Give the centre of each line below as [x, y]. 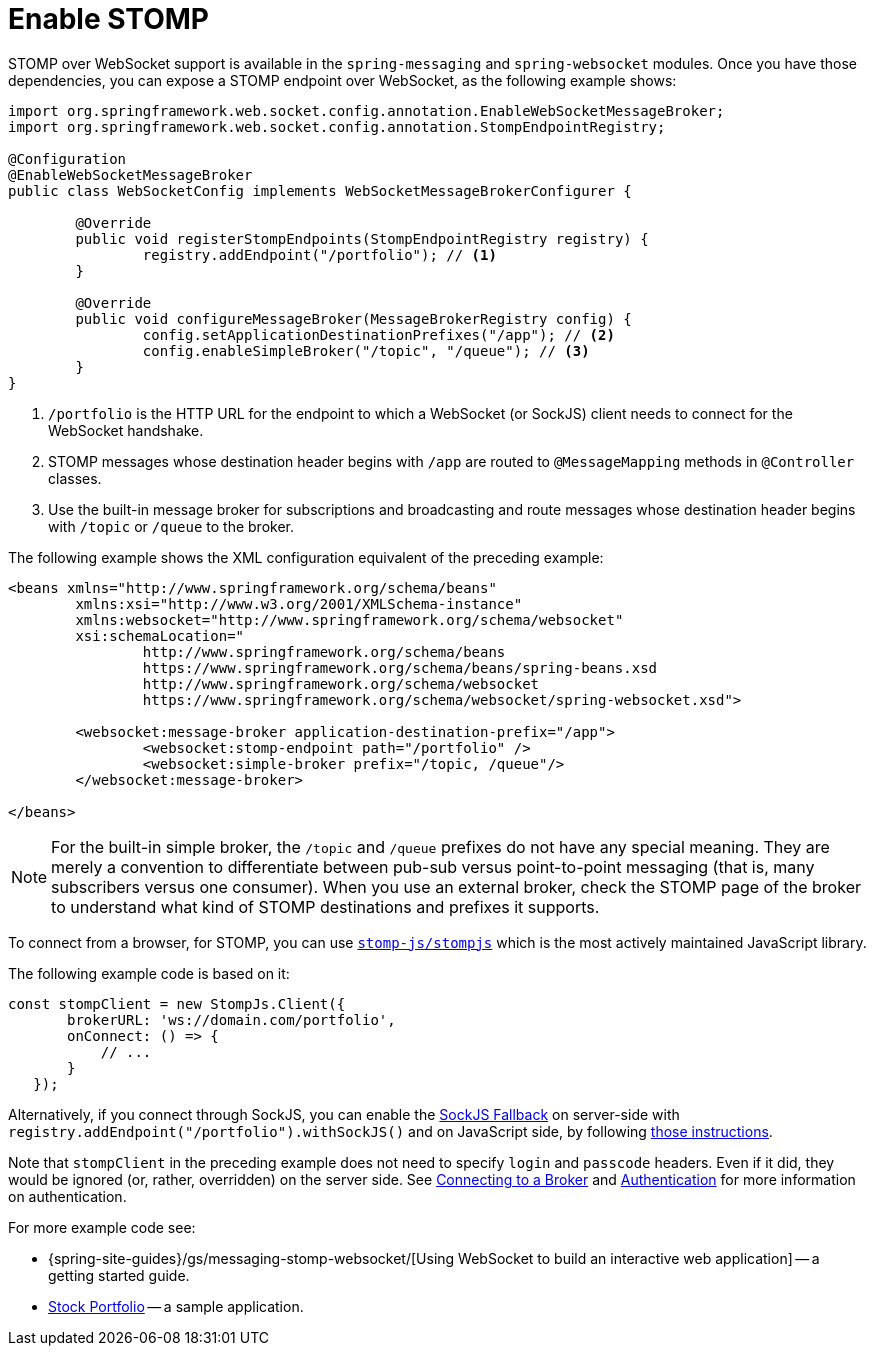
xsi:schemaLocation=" [160, 635]
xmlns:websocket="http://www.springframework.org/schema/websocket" [349, 619]
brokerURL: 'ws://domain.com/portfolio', [231, 1019]
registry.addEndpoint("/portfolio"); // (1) [319, 254]
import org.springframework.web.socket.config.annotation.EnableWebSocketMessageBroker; [366, 110]
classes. [75, 478]
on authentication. [67, 1196]
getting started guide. [119, 1275]
